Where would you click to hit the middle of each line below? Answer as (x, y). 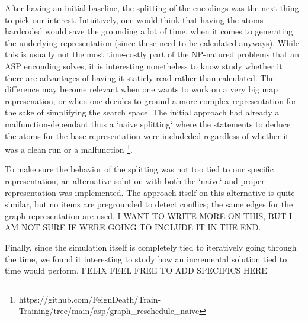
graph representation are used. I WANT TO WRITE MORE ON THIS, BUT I (149, 215)
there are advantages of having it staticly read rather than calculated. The (140, 77)
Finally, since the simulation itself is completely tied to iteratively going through (151, 247)
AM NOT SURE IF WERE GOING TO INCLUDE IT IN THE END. (133, 227)
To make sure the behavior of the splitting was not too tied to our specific (139, 169)
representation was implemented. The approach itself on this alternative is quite (150, 192)
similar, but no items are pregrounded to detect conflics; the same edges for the (149, 204)
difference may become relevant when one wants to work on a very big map (141, 89)
